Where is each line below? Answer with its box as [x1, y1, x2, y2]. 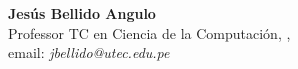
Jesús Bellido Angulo [8, 3, 156, 23]
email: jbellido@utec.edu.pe [8, 42, 170, 63]
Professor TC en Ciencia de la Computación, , [8, 22, 291, 43]
